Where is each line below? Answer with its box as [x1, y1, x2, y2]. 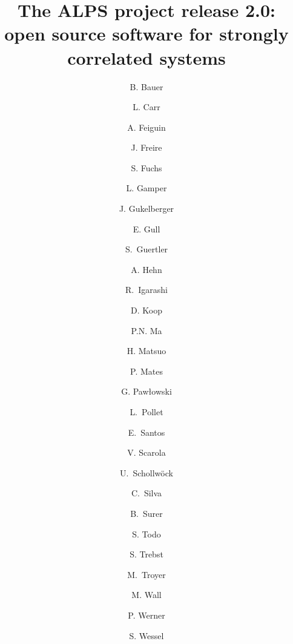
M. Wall [131, 588, 162, 601]
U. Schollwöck [120, 466, 173, 479]
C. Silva [131, 487, 162, 499]
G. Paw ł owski [121, 385, 172, 398]
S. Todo [132, 527, 161, 540]
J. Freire [131, 141, 162, 154]
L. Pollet [130, 406, 163, 418]
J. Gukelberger [119, 202, 174, 215]
